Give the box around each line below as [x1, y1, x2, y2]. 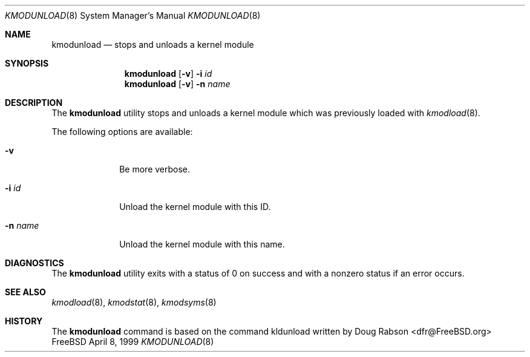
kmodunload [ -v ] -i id [124, 68, 212, 79]
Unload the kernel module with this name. [119, 239, 285, 249]
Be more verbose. [119, 164, 191, 174]
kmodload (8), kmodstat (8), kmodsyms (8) [51, 297, 217, 307]
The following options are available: [51, 126, 193, 137]
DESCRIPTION [5, 97, 63, 108]
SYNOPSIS [5, 58, 49, 68]
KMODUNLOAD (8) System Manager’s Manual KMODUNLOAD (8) [5, 10, 261, 21]
